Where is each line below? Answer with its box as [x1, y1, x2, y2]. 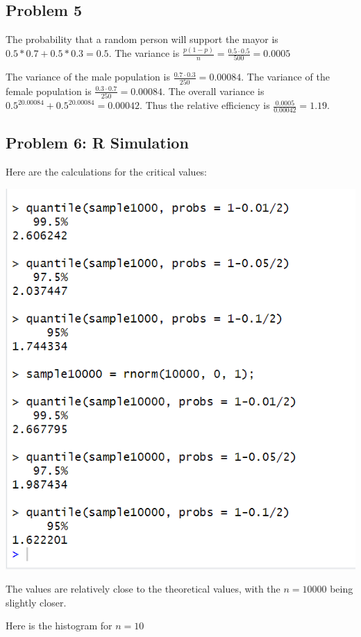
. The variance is [108, 46, 180, 60]
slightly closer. [6, 595, 67, 609]
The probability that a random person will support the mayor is [6, 32, 278, 46]
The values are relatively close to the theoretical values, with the [6, 581, 280, 596]
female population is [6, 83, 92, 98]
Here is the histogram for [6, 618, 112, 633]
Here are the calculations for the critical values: [6, 164, 208, 179]
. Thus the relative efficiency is [140, 98, 270, 112]
